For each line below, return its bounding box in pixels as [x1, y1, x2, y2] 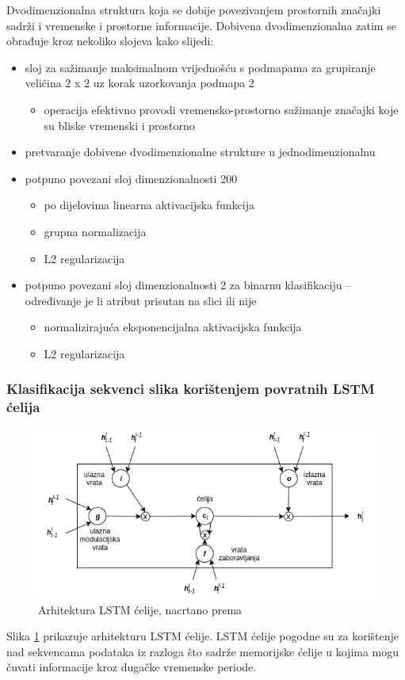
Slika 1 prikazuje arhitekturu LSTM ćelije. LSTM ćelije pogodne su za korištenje [6, 628, 399, 644]
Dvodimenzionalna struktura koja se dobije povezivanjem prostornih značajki [6, 2, 381, 17]
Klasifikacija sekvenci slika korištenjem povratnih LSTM [6, 379, 375, 399]
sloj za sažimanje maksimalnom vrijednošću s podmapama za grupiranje [25, 59, 376, 75]
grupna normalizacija [44, 223, 147, 239]
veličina [25, 74, 62, 91]
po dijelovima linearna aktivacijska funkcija [44, 197, 254, 213]
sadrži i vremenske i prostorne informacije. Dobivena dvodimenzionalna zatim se [6, 17, 396, 33]
